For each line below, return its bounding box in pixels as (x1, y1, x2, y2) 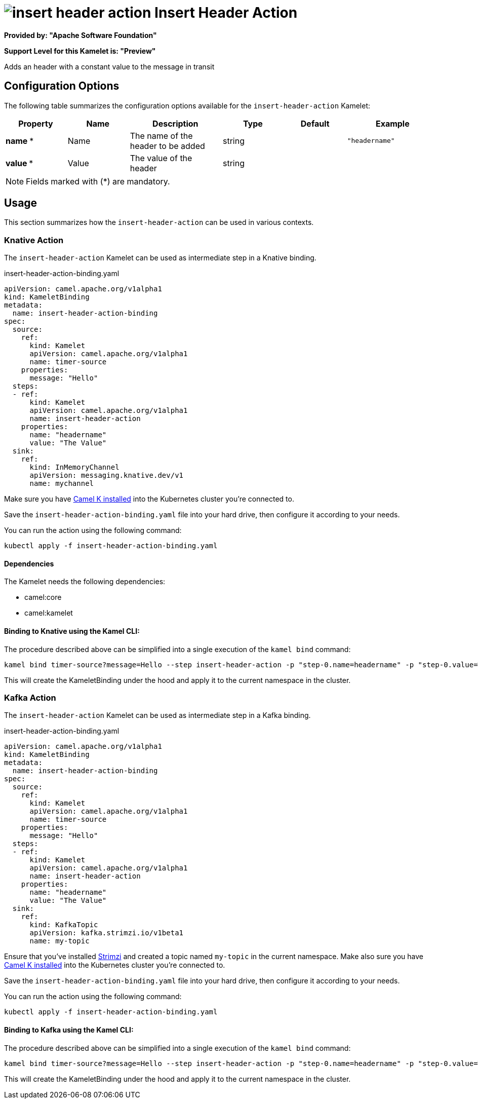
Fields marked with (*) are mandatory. (26, 176, 170, 186)
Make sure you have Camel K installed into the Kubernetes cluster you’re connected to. (4, 495, 294, 504)
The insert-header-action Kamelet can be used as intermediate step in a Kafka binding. (4, 711, 311, 720)
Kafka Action (4, 693, 56, 703)
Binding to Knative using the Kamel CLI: (4, 627, 140, 636)
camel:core (24, 593, 62, 602)
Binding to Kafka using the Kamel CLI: (4, 1025, 134, 1034)
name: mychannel (29, 479, 94, 488)
